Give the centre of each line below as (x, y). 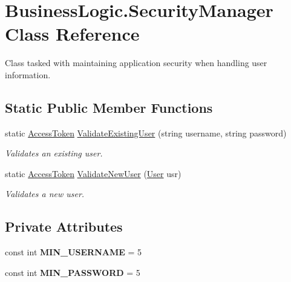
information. (28, 74)
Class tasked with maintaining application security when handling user (136, 63)
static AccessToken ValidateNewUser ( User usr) (93, 173)
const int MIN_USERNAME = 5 (74, 252)
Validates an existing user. (54, 153)
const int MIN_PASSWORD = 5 (73, 272)
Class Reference (72, 34)
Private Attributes (64, 227)
